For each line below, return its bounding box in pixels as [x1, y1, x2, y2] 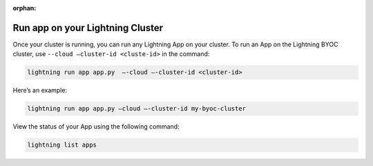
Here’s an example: [12, 86, 68, 95]
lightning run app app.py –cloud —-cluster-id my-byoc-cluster [27, 104, 247, 113]
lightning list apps [27, 141, 97, 149]
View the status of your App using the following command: [12, 122, 180, 131]
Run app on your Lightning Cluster [12, 21, 164, 34]
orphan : [12, 4, 37, 12]
